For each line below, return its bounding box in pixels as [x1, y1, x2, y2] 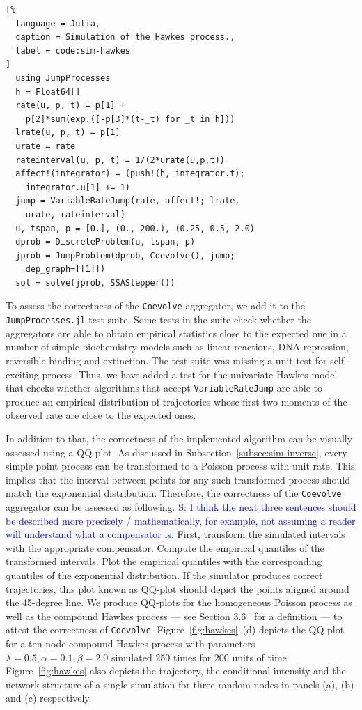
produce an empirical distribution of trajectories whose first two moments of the [6, 394, 347, 408]
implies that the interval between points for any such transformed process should [6, 472, 351, 486]
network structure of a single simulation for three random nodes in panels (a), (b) [6, 677, 354, 691]
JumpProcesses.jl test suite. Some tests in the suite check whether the [6, 312, 311, 327]
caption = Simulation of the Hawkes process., [15, 32, 235, 43]
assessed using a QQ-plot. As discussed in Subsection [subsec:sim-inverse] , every [6, 445, 347, 459]
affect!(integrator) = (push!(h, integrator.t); [15, 169, 245, 179]
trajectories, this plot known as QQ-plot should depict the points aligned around [6, 581, 349, 596]
